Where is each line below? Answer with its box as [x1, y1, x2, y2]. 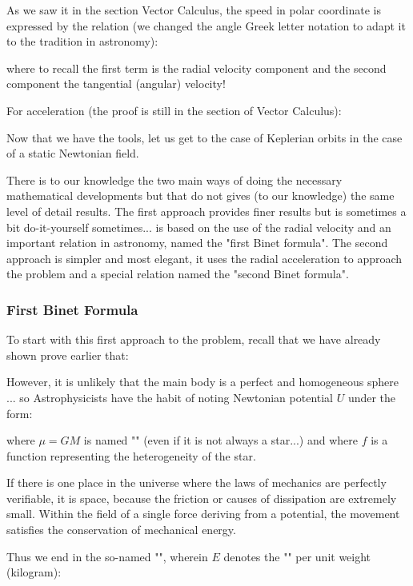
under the [347, 389, 396, 405]
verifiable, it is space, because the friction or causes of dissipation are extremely [6, 489, 397, 506]
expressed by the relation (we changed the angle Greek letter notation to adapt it [6, 17, 406, 34]
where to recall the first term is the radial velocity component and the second [6, 59, 387, 76]
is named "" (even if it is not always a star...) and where [83, 432, 359, 448]
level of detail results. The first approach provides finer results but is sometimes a [6, 202, 407, 219]
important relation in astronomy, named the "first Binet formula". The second [6, 234, 388, 251]
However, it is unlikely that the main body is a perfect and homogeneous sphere [6, 373, 399, 390]
